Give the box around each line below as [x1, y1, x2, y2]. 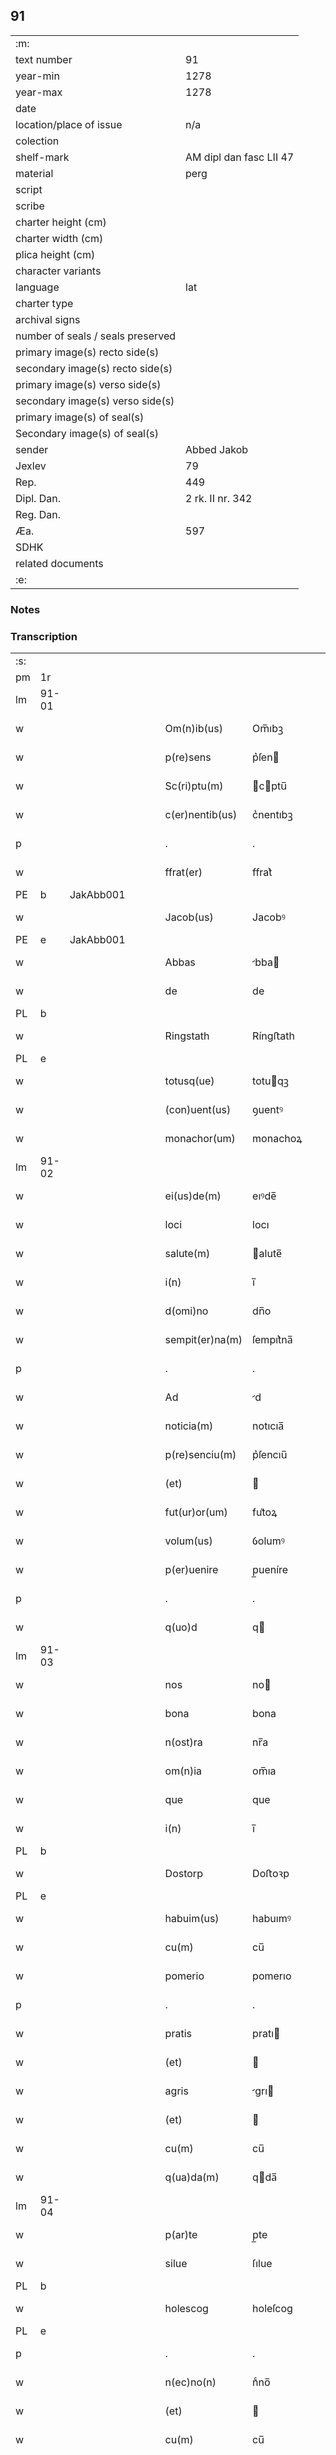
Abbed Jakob [185, 442, 249, 456]
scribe [15, 199, 45, 213]
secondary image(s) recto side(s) [15, 361, 173, 375]
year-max [15, 85, 63, 99]
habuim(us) [164, 1912, 220, 1926]
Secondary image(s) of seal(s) [15, 426, 159, 440]
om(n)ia [164, 1764, 203, 1778]
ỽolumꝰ [252, 1534, 285, 1548]
